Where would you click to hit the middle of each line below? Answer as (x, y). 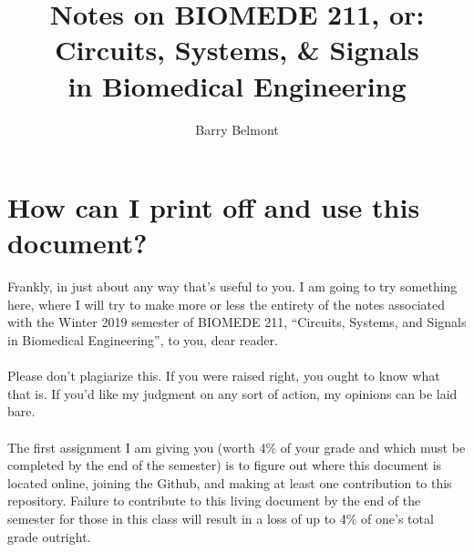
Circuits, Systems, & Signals (237, 50)
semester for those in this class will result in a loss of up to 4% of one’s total (221, 518)
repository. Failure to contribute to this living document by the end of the (214, 501)
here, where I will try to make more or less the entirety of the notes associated (227, 304)
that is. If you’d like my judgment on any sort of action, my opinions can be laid (232, 393)
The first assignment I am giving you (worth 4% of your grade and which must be (237, 447)
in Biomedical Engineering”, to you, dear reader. (143, 340)
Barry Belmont (237, 129)
